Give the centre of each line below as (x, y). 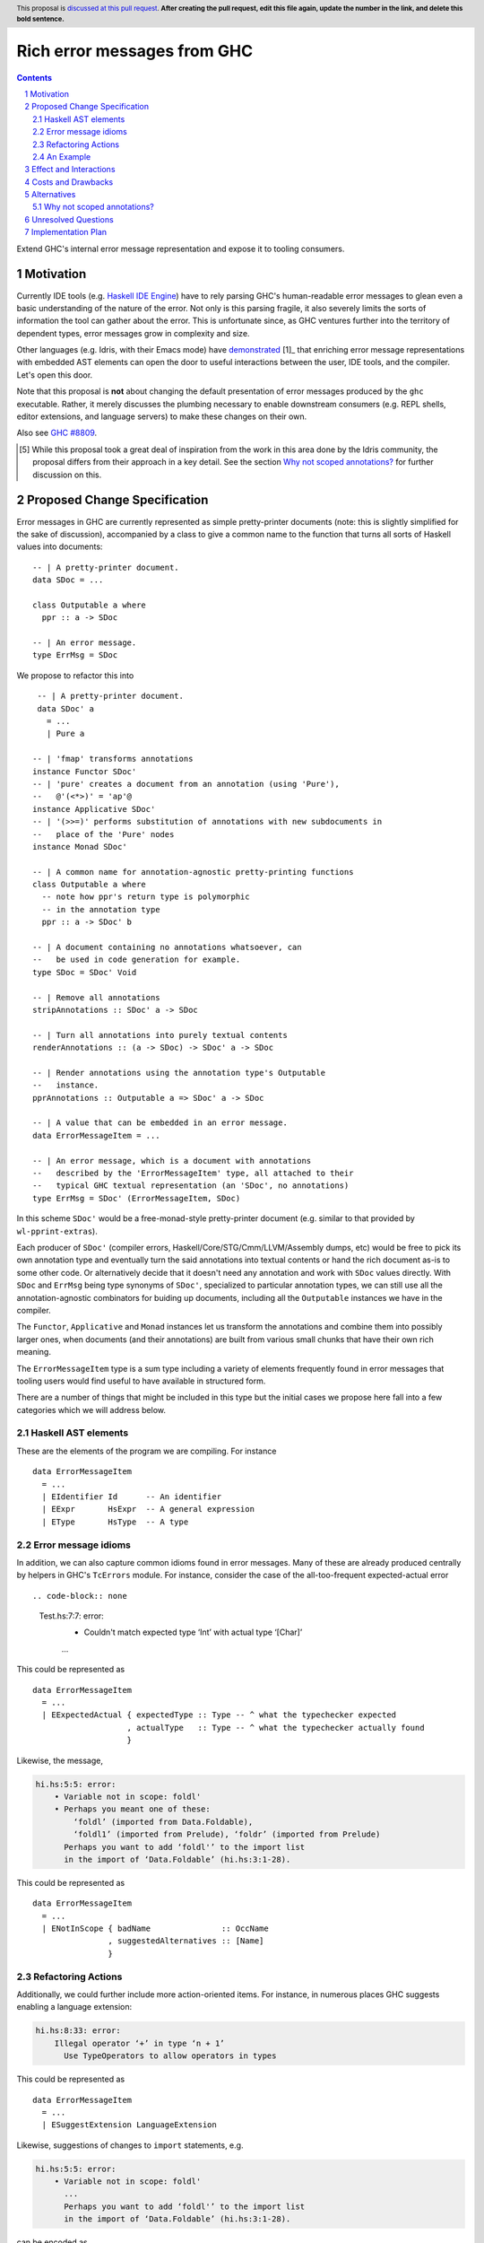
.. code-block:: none (80, 1596)
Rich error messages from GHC (135, 51)
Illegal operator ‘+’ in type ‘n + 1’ (139, 2043)
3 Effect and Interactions (70, 170)
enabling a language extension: (74, 2007)
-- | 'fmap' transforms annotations (113, 759)
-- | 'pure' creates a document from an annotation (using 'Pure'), (186, 784)
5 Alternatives (50, 195)
